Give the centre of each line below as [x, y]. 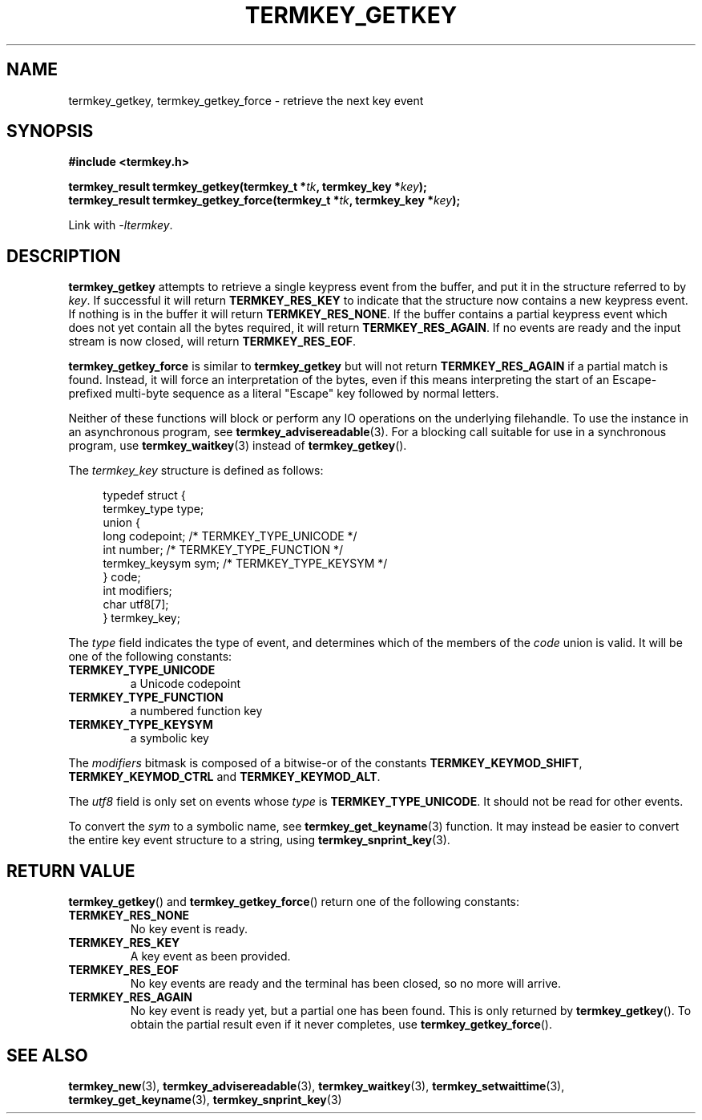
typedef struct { [144, 495]
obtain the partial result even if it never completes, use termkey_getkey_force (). [341, 1025]
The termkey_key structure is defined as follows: [196, 471]
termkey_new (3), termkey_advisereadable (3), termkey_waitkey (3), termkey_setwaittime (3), [317, 1086]
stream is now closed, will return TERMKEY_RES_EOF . [212, 342]
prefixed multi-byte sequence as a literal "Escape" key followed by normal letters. [284, 394]
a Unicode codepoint [186, 684]
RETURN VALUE [71, 871]
